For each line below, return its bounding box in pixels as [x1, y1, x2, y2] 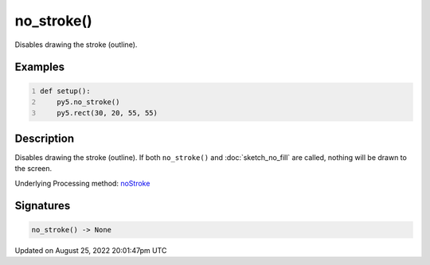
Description [14, 131, 75, 145]
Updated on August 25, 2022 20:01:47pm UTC [14, 245, 167, 255]
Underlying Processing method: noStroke [14, 178, 150, 188]
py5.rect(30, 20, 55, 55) [57, 108, 158, 118]
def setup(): [40, 86, 91, 95]
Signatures [14, 199, 71, 212]
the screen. [14, 164, 53, 173]
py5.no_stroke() [57, 97, 120, 107]
